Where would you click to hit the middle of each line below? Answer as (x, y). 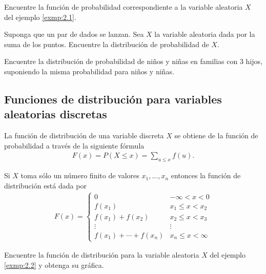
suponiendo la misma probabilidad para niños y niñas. (89, 71)
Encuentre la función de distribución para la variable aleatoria (102, 255)
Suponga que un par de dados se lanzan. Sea (74, 34)
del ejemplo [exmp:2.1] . (40, 17)
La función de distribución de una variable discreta (84, 135)
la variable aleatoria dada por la (205, 34)
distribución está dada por (45, 185)
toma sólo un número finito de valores (80, 175)
